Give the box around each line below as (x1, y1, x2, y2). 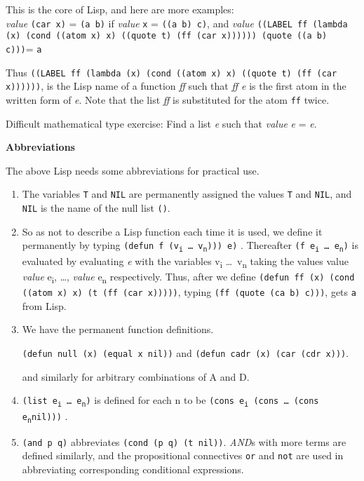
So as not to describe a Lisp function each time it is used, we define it (22, 224, 323, 238)
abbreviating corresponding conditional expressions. (22, 461, 244, 476)
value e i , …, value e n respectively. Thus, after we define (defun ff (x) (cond (22, 269, 355, 285)
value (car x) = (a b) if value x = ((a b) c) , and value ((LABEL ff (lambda (6, 15, 348, 30)
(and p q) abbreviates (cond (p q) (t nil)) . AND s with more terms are (22, 434, 346, 449)
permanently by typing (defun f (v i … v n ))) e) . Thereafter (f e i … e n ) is (22, 238, 359, 254)
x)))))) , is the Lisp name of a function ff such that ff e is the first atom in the (6, 79, 346, 93)
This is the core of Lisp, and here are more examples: (6, 2, 234, 16)
